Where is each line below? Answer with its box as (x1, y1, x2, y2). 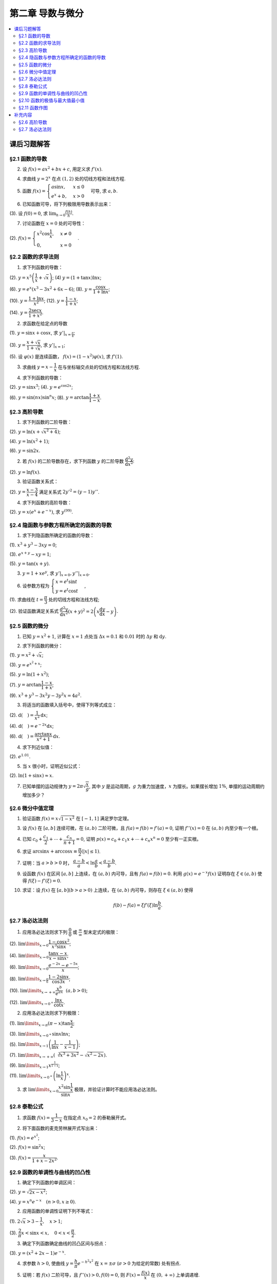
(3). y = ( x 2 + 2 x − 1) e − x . (9, 1250, 66, 1256)
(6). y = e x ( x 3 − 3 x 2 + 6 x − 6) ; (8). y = (9, 286, 92, 292)
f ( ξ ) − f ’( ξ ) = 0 (28, 878, 60, 883)
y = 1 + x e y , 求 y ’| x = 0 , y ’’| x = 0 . (22, 570, 90, 577)
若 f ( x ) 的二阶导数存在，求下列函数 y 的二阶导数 (22, 458, 124, 464)
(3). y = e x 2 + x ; (9, 660, 42, 668)
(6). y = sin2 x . (9, 447, 41, 454)
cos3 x (52, 978, 66, 985)
